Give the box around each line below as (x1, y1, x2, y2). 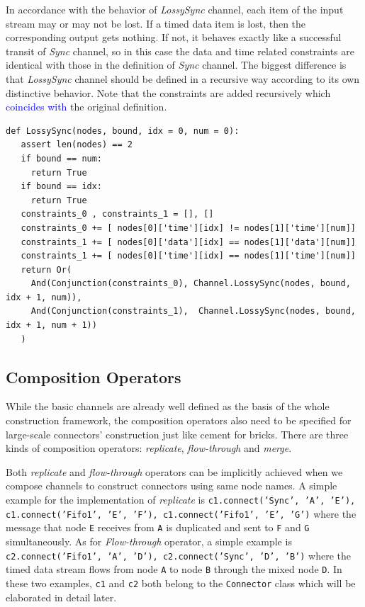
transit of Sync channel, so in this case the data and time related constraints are (6, 43, 354, 58)
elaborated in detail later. (6, 589, 117, 604)
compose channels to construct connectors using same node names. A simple (6, 478, 337, 493)
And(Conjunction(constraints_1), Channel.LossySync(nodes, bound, (30, 306, 356, 317)
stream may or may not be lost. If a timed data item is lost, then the (6, 16, 306, 30)
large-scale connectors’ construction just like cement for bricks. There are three (6, 426, 349, 441)
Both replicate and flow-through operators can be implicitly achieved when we (6, 464, 343, 479)
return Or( (21, 264, 72, 275)
